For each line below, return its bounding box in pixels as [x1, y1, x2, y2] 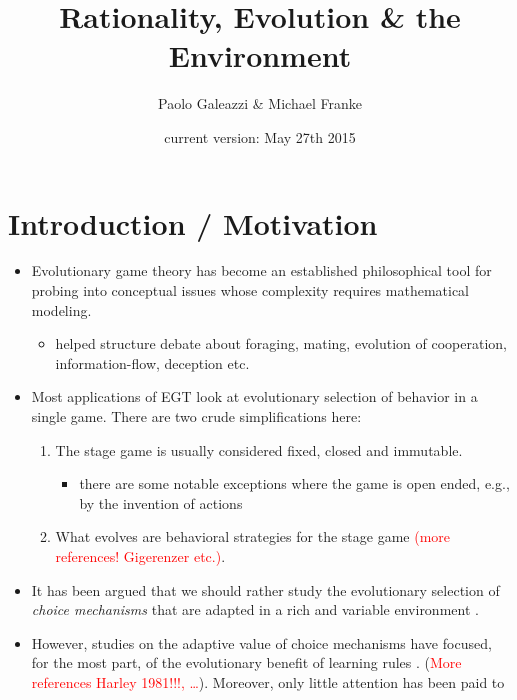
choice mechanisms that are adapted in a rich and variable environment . [31, 599, 479, 620]
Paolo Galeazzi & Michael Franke [158, 93, 362, 114]
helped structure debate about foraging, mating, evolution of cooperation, [55, 333, 508, 354]
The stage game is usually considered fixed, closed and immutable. [55, 439, 463, 460]
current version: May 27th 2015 [164, 126, 356, 147]
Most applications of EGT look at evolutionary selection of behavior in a [31, 386, 478, 407]
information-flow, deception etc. [55, 352, 250, 373]
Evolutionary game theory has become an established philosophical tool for [31, 260, 492, 281]
